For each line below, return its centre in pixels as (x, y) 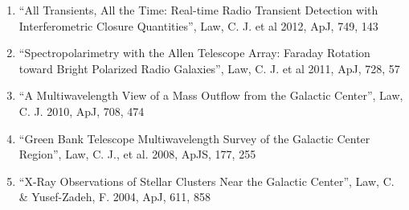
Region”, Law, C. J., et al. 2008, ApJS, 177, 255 (137, 154)
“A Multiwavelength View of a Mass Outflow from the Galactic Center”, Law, (211, 95)
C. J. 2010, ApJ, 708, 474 (82, 111)
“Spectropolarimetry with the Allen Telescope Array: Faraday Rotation (194, 53)
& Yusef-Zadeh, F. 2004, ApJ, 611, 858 (115, 197)
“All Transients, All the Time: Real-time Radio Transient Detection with (198, 10)
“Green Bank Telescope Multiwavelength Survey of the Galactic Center (194, 138)
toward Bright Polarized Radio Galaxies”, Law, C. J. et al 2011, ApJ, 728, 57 (209, 68)
